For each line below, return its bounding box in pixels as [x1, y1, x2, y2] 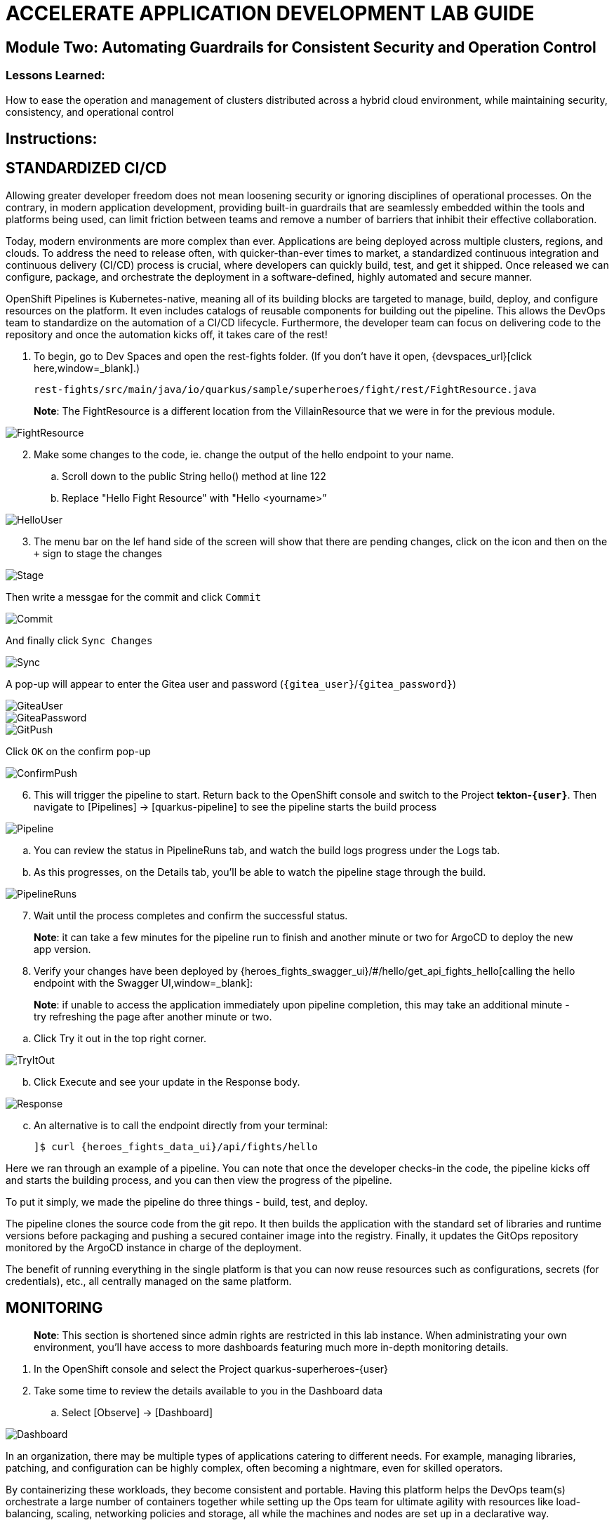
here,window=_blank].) [34, 361, 140, 374]
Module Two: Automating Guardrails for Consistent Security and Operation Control [6, 38, 596, 56]
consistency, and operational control [6, 105, 174, 118]
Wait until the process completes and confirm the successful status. [34, 909, 348, 921]
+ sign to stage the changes [34, 547, 162, 559]
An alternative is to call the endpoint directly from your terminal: [34, 1119, 328, 1131]
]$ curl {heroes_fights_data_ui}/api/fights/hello [34, 1140, 318, 1152]
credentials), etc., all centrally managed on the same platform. [6, 1274, 292, 1287]
